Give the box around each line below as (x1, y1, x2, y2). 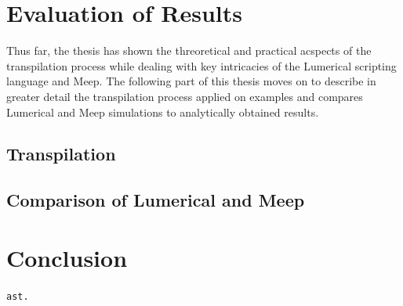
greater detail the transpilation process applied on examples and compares (6, 88, 363, 104)
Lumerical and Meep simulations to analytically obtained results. (6, 103, 319, 120)
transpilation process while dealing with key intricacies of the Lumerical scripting (6, 57, 397, 74)
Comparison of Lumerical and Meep (6, 188, 305, 212)
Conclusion (6, 241, 128, 273)
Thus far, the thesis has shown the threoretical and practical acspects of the (6, 42, 372, 59)
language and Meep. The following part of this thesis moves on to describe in (6, 73, 376, 89)
